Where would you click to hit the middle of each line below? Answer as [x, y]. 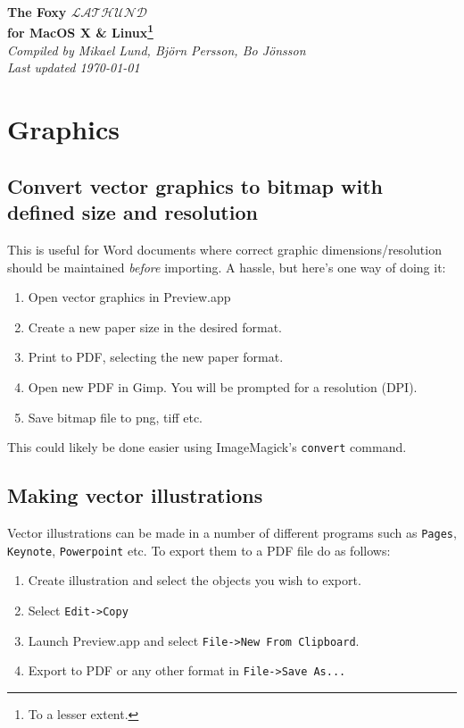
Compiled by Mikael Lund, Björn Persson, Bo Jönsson [157, 50]
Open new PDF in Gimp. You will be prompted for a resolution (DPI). [223, 386]
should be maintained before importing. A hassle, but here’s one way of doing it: [227, 267]
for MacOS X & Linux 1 [80, 31]
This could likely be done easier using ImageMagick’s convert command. [207, 447]
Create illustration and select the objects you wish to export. [195, 580]
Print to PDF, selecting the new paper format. [156, 357]
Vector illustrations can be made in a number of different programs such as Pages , [232, 533]
